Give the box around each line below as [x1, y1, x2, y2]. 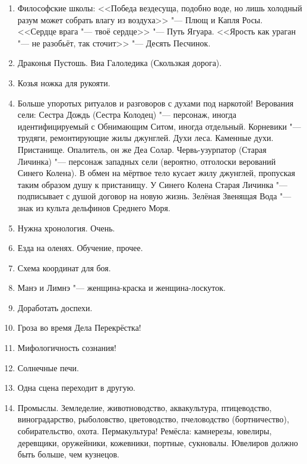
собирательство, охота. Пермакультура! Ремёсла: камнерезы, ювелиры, [17, 425, 272, 437]
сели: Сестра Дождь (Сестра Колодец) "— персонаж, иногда [17, 108, 236, 121]
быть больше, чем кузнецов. [17, 448, 119, 460]
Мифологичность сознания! [17, 341, 116, 354]
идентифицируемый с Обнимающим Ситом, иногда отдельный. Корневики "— [17, 120, 301, 132]
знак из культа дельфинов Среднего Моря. [17, 201, 170, 214]
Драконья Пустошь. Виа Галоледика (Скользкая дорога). [17, 57, 222, 69]
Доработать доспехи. [17, 301, 93, 313]
